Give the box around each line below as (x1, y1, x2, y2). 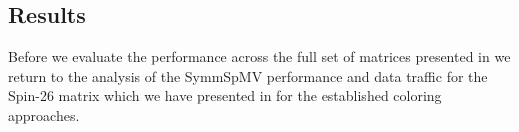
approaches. (8, 104, 80, 125)
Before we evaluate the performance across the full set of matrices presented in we (8, 46, 511, 67)
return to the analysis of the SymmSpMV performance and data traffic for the (8, 65, 488, 86)
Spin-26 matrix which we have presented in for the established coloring (8, 85, 442, 106)
